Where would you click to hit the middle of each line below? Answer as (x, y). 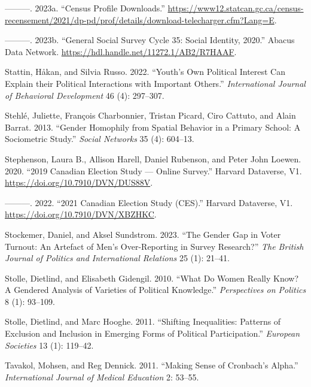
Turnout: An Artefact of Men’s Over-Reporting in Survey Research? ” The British (154, 246)
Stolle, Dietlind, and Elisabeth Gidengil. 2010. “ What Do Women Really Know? (152, 278)
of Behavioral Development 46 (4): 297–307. (85, 95)
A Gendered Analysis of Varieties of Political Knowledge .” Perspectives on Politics (155, 290)
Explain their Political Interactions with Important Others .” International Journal (155, 83)
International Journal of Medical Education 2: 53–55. (102, 377)
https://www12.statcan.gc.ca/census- (236, 8)
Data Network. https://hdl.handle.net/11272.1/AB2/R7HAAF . (121, 51)
